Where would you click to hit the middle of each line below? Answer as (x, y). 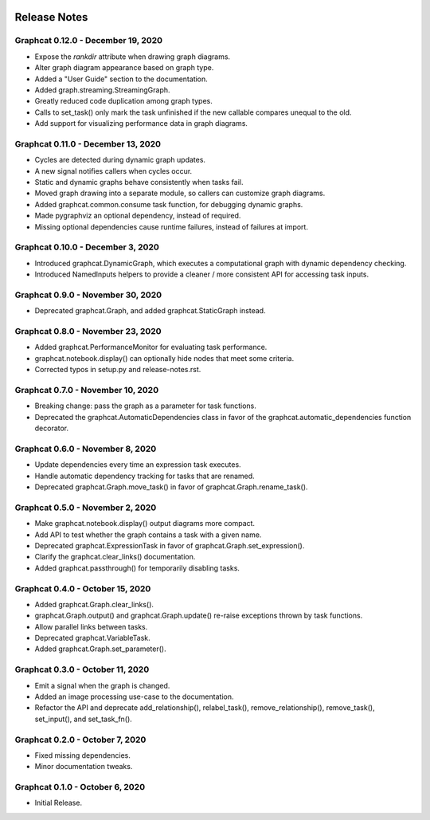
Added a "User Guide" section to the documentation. (121, 79)
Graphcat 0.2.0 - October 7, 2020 (80, 740)
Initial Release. (59, 803)
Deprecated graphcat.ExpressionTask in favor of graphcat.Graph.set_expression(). (170, 545)
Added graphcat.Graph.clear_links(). (94, 604)
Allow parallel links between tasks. (91, 626)
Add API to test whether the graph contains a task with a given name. (148, 535)
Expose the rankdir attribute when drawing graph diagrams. (133, 57)
